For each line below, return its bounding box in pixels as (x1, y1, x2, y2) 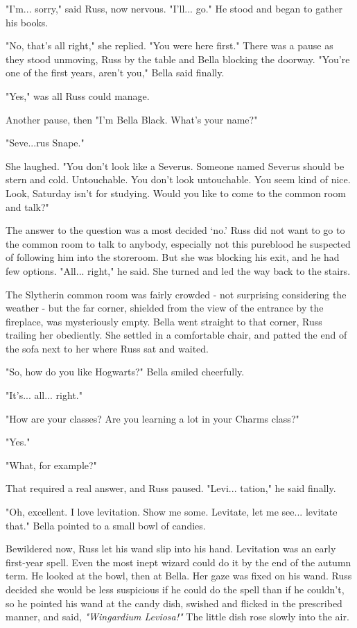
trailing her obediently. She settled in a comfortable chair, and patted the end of (6, 328, 347, 342)
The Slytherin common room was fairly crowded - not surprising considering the (6, 287, 347, 301)
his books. (6, 15, 49, 29)
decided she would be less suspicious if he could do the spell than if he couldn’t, (6, 582, 345, 596)
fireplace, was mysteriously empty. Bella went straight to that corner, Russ (6, 314, 322, 328)
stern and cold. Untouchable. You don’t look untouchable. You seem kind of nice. (6, 172, 351, 187)
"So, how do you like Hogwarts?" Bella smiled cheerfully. (6, 364, 245, 379)
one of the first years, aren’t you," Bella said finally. (6, 65, 225, 80)
